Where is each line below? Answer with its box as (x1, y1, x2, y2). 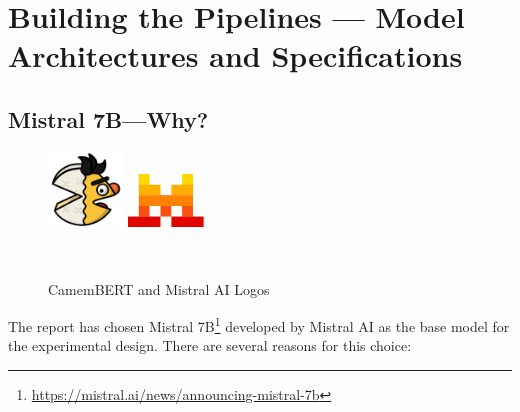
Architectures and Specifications (8, 35, 463, 76)
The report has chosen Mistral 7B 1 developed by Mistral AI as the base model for (8, 313, 510, 336)
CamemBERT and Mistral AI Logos (48, 278, 270, 299)
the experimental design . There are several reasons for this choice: (8, 335, 412, 356)
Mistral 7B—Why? (8, 103, 209, 134)
